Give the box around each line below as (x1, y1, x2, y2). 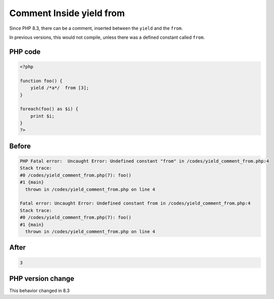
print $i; (30, 113, 55, 119)
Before (9, 141, 31, 151)
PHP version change (9, 274, 75, 283)
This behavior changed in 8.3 (9, 287, 70, 294)
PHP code (9, 47, 41, 56)
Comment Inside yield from (9, 8, 125, 19)
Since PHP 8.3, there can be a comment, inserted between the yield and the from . (9, 25, 183, 31)
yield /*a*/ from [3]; (30, 85, 89, 91)
